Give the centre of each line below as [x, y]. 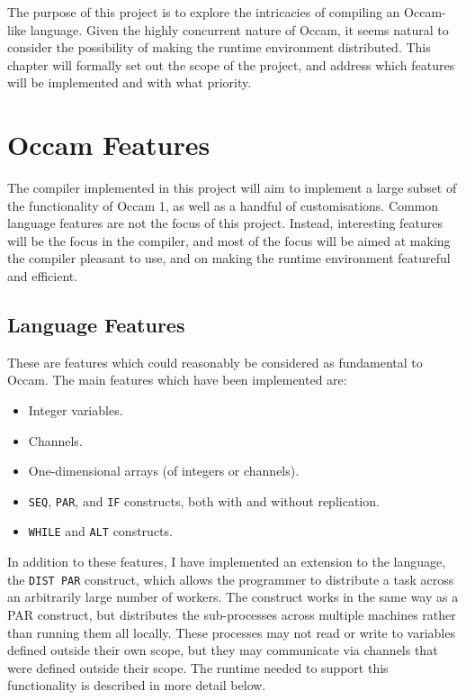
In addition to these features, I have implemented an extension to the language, [227, 562]
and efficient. [43, 276]
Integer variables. [76, 410]
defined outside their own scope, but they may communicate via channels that [223, 650]
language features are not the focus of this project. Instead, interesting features [225, 223]
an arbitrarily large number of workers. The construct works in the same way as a [233, 597]
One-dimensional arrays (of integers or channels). [164, 471]
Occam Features [109, 145]
